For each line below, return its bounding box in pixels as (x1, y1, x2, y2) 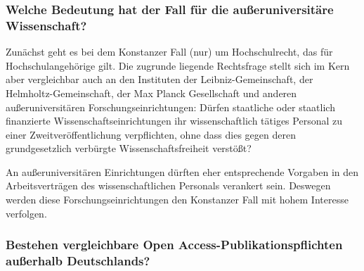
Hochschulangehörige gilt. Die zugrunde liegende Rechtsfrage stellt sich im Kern (6, 58, 350, 73)
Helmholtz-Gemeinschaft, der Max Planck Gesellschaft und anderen (6, 85, 297, 100)
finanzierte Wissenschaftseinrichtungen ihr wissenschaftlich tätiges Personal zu (6, 113, 342, 128)
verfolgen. (6, 206, 47, 220)
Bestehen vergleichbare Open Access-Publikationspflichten (6, 236, 343, 253)
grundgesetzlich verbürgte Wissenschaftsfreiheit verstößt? (6, 141, 252, 156)
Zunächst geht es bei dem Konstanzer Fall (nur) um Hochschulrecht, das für (6, 44, 333, 59)
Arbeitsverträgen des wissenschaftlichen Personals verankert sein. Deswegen (6, 178, 331, 193)
